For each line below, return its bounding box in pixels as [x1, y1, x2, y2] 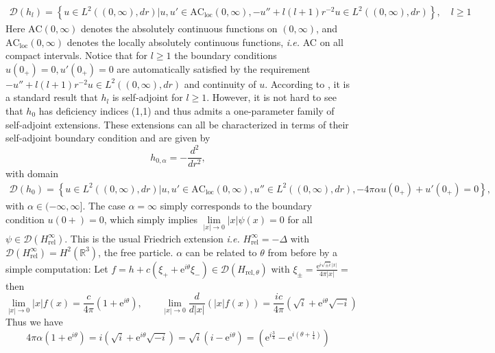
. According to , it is [265, 76, 350, 91]
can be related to [185, 244, 257, 259]
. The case [82, 198, 125, 212]
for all [287, 212, 313, 226]
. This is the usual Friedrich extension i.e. [64, 231, 240, 245]
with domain [5, 166, 59, 181]
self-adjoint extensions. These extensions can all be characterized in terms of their [5, 117, 349, 131]
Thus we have [5, 315, 63, 329]
